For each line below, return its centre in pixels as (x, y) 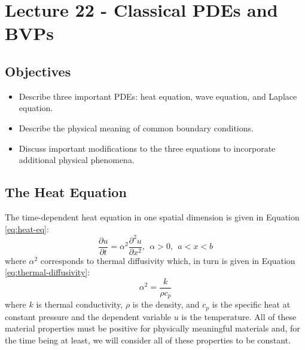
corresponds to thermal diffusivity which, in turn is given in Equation (168, 260)
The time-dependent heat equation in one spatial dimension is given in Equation (152, 217)
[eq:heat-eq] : (27, 228)
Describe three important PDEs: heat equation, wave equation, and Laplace (158, 96)
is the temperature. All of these (239, 316)
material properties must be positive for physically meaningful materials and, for (152, 328)
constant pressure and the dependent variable (88, 316)
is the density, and (166, 304)
